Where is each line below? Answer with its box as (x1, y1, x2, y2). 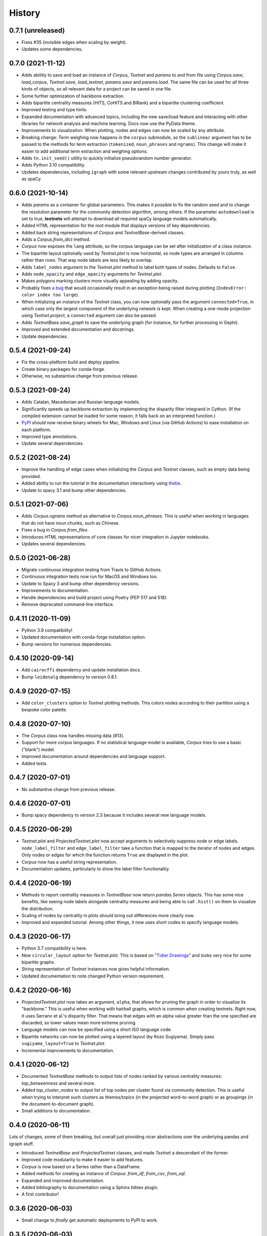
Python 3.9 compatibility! (21, 627, 73, 633)
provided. (21, 473, 42, 479)
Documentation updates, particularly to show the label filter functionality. (21, 866, 170, 872)
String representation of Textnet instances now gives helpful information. (21, 966, 171, 972)
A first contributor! (21, 1192, 59, 1197)
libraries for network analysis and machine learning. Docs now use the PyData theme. (21, 121, 196, 127)
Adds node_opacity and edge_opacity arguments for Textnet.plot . (21, 271, 163, 277)
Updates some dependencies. (21, 46, 83, 52)
